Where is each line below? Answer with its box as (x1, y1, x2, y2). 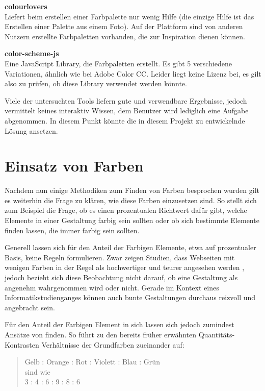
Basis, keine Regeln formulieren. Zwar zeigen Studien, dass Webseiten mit (5, 252, 235, 262)
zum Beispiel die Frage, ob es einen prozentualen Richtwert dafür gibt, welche (5, 205, 247, 215)
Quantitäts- (198, 329, 235, 339)
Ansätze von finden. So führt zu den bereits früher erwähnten (5, 329, 197, 339)
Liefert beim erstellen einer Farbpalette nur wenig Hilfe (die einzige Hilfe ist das (5, 11, 254, 21)
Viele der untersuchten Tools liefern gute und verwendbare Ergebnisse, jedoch (5, 95, 247, 106)
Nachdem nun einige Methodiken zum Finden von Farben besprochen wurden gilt (5, 185, 259, 196)
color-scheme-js (5, 48, 59, 59)
